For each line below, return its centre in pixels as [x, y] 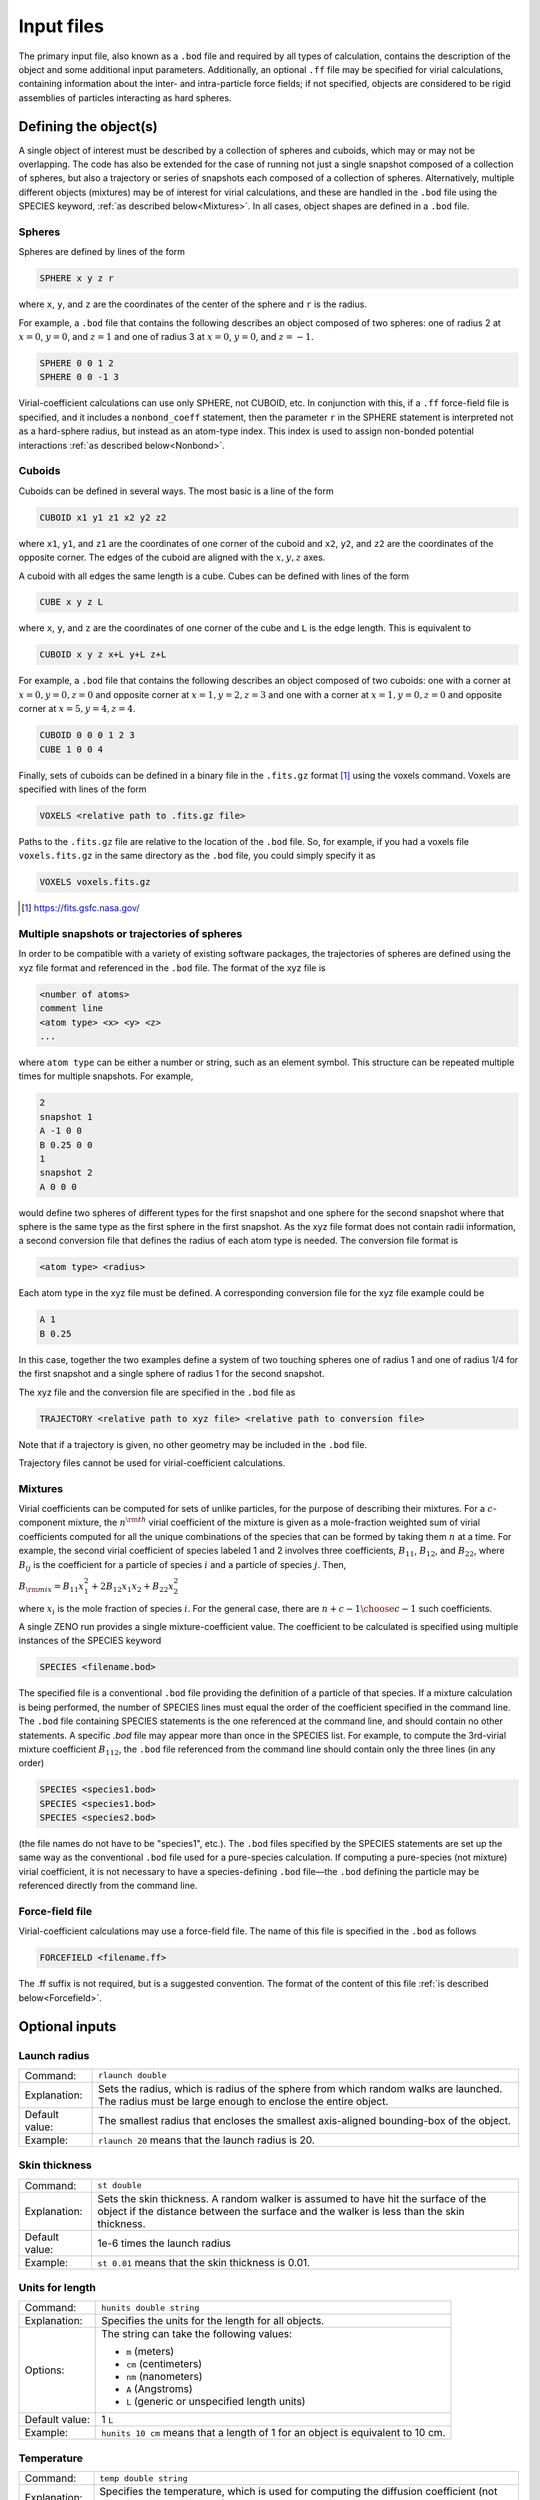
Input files [61, 26]
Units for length [57, 2288]
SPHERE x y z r [76, 278]
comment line [71, 1008]
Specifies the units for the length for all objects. [213, 2321]
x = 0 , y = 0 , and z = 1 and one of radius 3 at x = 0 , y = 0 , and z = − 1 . [166, 337]
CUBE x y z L [71, 602]
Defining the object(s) [88, 126]
